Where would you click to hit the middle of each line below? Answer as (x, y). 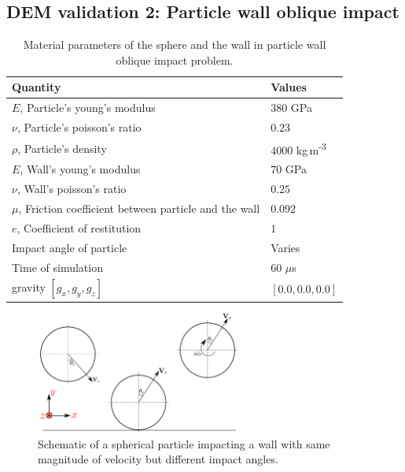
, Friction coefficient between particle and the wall (139, 208)
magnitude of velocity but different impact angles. (158, 459)
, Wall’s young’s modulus (80, 169)
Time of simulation (57, 267)
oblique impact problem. (175, 59)
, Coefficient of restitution (79, 227)
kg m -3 (311, 148)
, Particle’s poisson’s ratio (79, 127)
